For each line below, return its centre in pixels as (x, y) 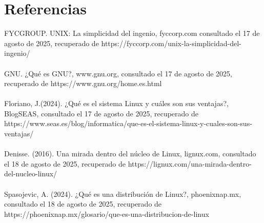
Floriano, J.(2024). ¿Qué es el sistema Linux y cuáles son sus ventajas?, (116, 103)
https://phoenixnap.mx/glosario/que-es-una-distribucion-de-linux (107, 214)
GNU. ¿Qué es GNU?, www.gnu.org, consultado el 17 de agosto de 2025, (118, 73)
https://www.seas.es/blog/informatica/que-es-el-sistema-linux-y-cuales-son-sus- (128, 123)
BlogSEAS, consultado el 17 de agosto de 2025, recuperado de (101, 113)
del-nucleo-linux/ (31, 174)
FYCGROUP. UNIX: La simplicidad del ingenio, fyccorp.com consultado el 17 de (132, 33)
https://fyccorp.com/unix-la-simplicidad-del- (171, 43)
